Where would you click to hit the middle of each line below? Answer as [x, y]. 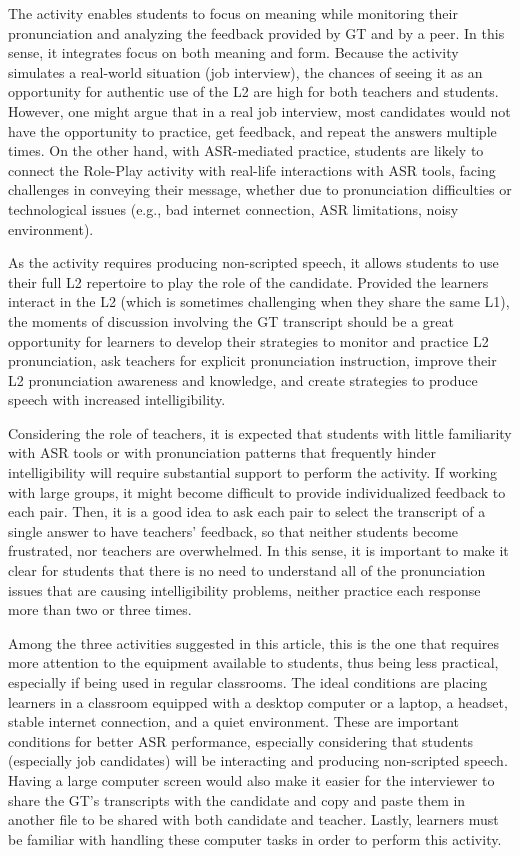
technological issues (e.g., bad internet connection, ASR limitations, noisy [233, 208]
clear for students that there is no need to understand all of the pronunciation [247, 570]
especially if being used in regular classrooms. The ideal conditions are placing [248, 682]
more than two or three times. [100, 609]
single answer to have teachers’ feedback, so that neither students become [233, 530]
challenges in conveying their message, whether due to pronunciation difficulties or [260, 189]
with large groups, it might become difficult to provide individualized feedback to [257, 491]
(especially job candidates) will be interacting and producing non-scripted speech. [258, 760]
